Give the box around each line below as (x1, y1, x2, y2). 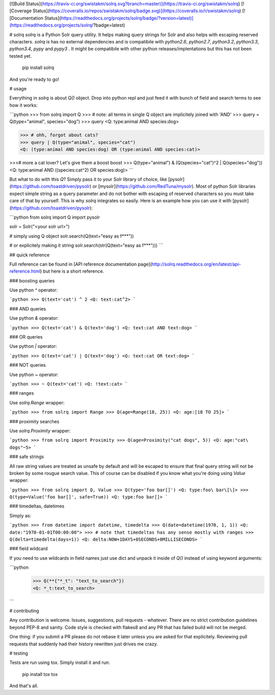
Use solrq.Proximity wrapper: (9, 427, 71, 434)
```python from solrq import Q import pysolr (9, 214, 100, 220)
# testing (9, 650, 28, 656)
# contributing (9, 608, 39, 614)
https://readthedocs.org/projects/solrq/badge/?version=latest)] (61, 15, 194, 21)
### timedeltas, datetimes (9, 503, 65, 509)
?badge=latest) (93, 22, 125, 28)
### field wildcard (9, 545, 48, 552)
